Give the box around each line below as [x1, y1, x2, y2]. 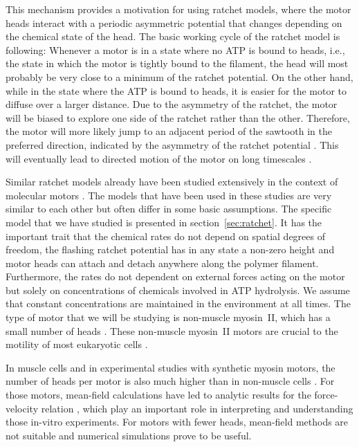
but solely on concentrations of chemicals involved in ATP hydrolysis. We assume [6, 282, 350, 297]
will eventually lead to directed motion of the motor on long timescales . [6, 151, 312, 165]
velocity [6, 401, 39, 415]
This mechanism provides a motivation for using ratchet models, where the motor [6, 2, 351, 16]
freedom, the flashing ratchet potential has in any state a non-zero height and [6, 242, 335, 257]
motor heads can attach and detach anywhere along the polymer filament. [6, 255, 319, 270]
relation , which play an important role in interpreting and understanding [41, 401, 353, 415]
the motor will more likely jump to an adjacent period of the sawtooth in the [6, 124, 332, 138]
